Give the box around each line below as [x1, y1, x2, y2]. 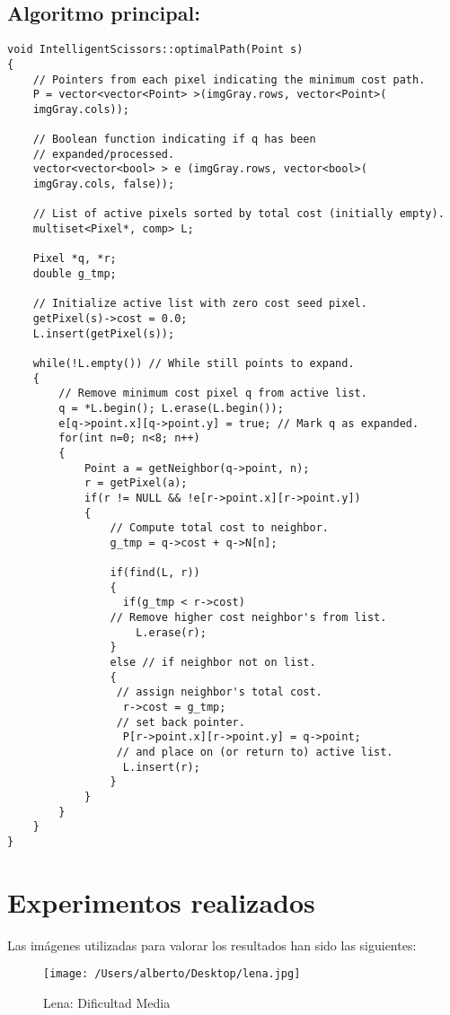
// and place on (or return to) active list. [116, 746, 393, 759]
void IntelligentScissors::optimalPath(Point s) [7, 43, 304, 57]
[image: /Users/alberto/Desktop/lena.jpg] [43, 967, 301, 981]
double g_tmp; [32, 267, 117, 281]
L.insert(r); [122, 760, 200, 774]
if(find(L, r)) [110, 566, 200, 580]
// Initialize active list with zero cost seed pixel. [32, 297, 367, 311]
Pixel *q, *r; [32, 252, 117, 266]
